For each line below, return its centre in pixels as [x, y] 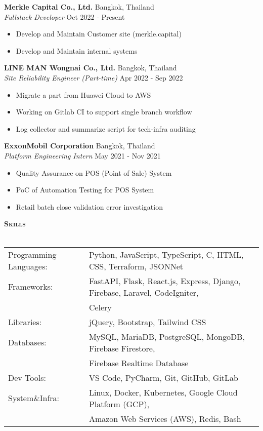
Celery [100, 307]
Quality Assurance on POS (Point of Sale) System [94, 172]
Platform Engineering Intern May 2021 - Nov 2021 [82, 155]
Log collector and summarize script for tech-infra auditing [106, 128]
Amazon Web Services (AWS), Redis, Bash [165, 418]
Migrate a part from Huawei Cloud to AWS [83, 94]
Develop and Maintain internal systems [77, 50]
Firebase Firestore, [122, 348]
